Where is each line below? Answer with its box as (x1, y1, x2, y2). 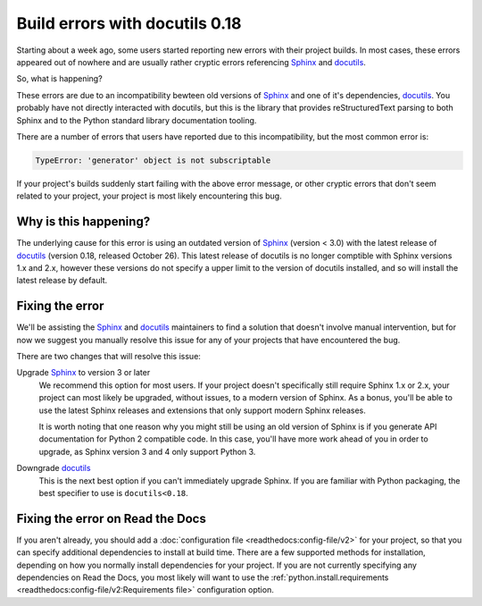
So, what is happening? (16, 73, 103, 84)
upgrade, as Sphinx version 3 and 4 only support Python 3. (38, 446, 256, 457)
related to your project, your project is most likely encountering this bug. (16, 190, 282, 201)
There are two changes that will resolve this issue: (16, 351, 201, 362)
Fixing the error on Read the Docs (16, 510, 207, 526)
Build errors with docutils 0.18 (16, 13, 242, 33)
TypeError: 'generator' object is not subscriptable (35, 155, 271, 165)
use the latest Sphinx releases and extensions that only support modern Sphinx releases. (38, 405, 366, 416)
